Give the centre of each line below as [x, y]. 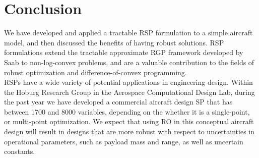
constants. [20, 151]
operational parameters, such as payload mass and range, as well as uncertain [124, 141]
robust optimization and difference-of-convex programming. [95, 72]
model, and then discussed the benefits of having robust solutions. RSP [114, 42]
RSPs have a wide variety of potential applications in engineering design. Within [128, 82]
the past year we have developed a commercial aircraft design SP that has [118, 102]
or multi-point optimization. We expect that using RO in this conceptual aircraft [129, 121]
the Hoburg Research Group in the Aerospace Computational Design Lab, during [129, 92]
